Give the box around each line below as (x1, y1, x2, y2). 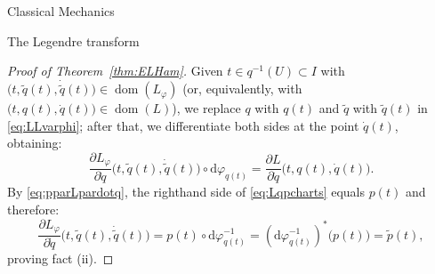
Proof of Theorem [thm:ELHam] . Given (7, 61, 223, 80)
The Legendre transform (7, 31, 140, 50)
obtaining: (7, 133, 62, 152)
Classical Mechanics (7, 2, 115, 20)
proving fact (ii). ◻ (7, 249, 114, 268)
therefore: (7, 200, 60, 219)
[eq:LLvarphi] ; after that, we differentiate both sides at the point (7, 116, 359, 134)
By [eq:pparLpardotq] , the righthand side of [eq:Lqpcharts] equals (7, 182, 366, 201)
